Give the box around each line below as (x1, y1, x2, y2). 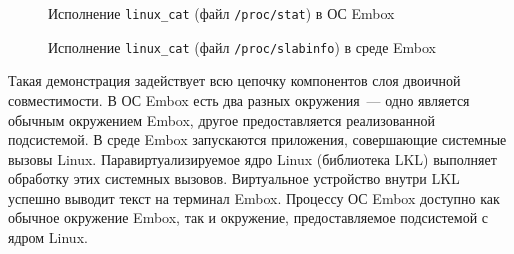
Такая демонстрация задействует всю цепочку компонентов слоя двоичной (8, 70, 461, 91)
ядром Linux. (8, 227, 88, 248)
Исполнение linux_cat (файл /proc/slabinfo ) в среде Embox (48, 36, 437, 57)
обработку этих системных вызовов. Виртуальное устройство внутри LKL (8, 168, 460, 189)
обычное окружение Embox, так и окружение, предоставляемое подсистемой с (8, 207, 489, 228)
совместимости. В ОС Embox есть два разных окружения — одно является (8, 89, 470, 110)
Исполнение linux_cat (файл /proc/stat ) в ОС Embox (48, 3, 395, 23)
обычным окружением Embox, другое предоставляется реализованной (8, 109, 435, 130)
